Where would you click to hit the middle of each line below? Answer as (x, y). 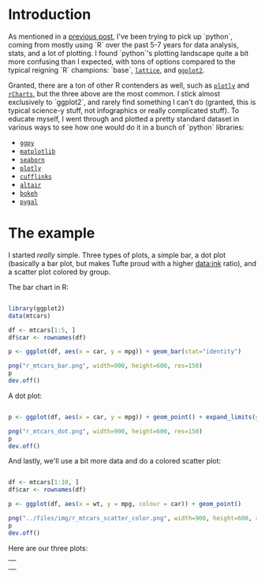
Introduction (50, 15)
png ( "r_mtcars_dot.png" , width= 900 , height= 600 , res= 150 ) (105, 431)
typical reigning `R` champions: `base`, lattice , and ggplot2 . (106, 69)
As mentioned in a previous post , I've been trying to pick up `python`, (121, 36)
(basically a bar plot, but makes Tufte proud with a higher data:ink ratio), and (132, 263)
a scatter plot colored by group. (60, 272)
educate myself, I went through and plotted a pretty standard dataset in (124, 118)
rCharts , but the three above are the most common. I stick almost (114, 93)
